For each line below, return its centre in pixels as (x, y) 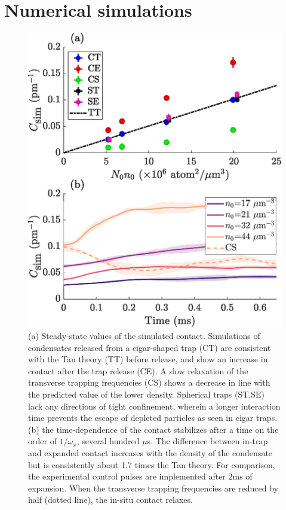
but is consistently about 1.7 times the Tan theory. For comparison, (152, 464)
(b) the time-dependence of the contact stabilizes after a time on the (153, 429)
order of (42, 441)
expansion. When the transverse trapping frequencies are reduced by (153, 488)
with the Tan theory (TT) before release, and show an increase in (148, 359)
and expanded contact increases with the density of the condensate (150, 452)
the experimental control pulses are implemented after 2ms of (140, 476)
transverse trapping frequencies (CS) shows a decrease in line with (149, 382)
